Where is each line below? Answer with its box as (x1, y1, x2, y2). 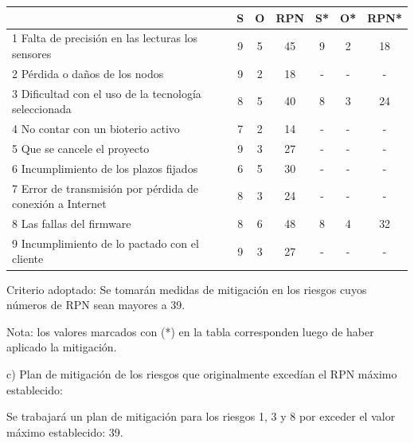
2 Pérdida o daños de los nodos (12, 65, 164, 81)
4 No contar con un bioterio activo (12, 120, 180, 137)
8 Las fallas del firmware (12, 215, 131, 232)
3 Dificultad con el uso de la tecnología (12, 84, 201, 101)
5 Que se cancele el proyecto (12, 139, 150, 156)
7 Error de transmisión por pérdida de (12, 179, 198, 196)
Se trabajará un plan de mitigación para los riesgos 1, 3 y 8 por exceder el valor (6, 408, 396, 425)
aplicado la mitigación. (6, 339, 117, 355)
